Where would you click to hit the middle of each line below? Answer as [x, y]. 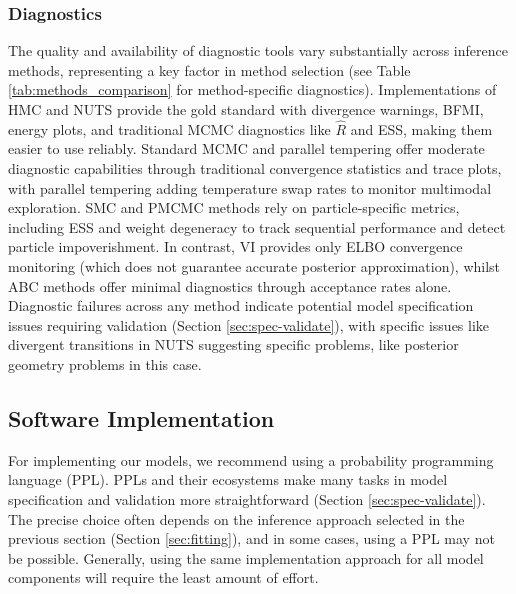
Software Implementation [141, 417]
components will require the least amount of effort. [163, 577]
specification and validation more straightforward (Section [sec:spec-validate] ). [247, 498]
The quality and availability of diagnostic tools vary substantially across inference [258, 50]
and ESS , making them [421, 128]
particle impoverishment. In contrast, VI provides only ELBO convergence [235, 246]
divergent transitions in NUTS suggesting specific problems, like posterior [233, 344]
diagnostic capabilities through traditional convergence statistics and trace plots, [255, 168]
